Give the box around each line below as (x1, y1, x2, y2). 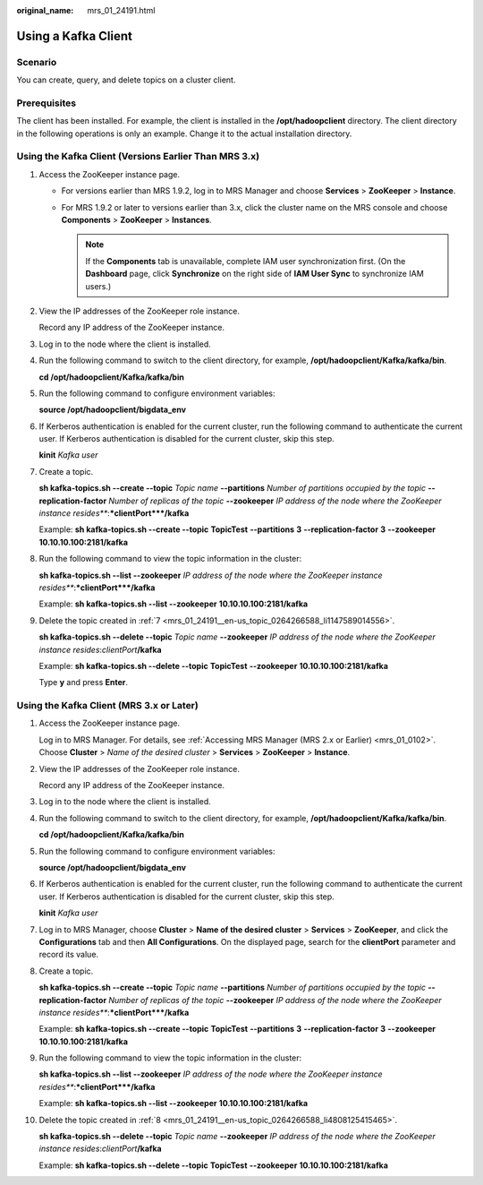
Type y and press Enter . (38, 677, 129, 688)
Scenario (16, 56, 57, 68)
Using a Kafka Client (16, 28, 133, 44)
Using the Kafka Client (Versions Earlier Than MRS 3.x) (16, 150, 259, 163)
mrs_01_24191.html (87, 5, 156, 15)
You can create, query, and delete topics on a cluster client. (16, 74, 236, 85)
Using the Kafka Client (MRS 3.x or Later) (16, 700, 199, 712)
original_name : (16, 5, 74, 15)
